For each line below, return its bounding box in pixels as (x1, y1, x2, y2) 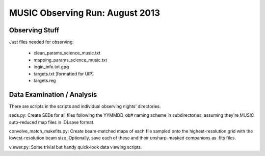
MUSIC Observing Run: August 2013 (9, 7, 160, 18)
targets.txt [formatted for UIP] (33, 71, 94, 77)
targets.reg (33, 78, 56, 83)
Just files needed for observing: (9, 39, 74, 45)
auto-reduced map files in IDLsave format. (9, 119, 95, 125)
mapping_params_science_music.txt (33, 57, 107, 63)
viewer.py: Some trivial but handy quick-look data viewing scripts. (9, 144, 142, 150)
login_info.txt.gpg (33, 64, 69, 70)
